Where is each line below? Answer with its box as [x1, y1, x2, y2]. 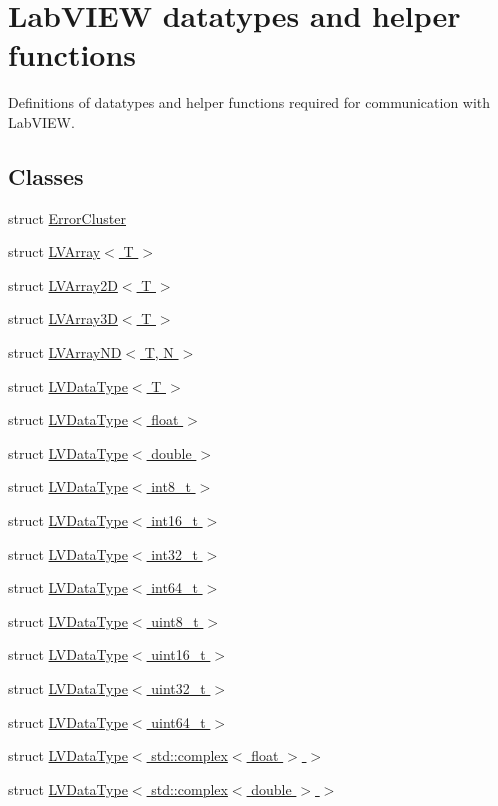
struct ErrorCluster [8, 207, 127, 228]
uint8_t [151, 610, 199, 631]
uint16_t [151, 644, 206, 665]
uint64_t [151, 711, 206, 732]
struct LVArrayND [8, 342, 122, 363]
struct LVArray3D [8, 308, 118, 329]
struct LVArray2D [8, 274, 118, 295]
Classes [8, 160, 84, 191]
